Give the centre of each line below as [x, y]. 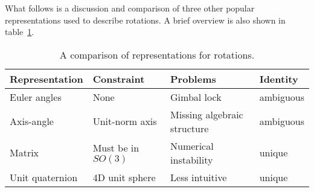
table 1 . [20, 32]
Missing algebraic [207, 114]
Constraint [119, 78]
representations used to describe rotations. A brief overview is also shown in [145, 20]
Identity [279, 78]
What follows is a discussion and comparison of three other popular [130, 8]
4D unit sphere [124, 177]
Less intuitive [199, 177]
